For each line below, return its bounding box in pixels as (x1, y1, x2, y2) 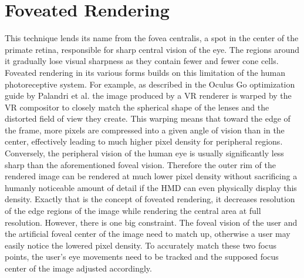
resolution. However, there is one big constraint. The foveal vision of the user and (5, 216, 298, 228)
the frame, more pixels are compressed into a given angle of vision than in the (5, 123, 285, 136)
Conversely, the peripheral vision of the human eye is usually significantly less (5, 147, 284, 159)
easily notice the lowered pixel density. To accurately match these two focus (5, 239, 277, 251)
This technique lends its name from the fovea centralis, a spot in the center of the (5, 32, 299, 44)
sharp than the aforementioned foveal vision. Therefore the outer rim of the (5, 158, 276, 170)
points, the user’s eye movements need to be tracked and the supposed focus (5, 250, 279, 263)
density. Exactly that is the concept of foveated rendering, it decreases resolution (5, 193, 295, 205)
